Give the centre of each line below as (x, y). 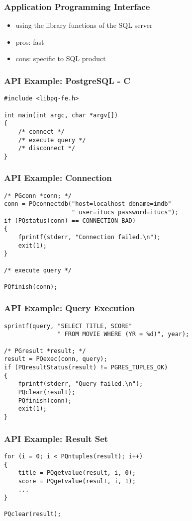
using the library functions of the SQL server (84, 25)
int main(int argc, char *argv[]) (61, 115)
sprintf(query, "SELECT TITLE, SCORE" (68, 326)
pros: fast (30, 42)
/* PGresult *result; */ (45, 351)
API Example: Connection (58, 178)
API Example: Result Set (56, 438)
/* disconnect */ (47, 148)
